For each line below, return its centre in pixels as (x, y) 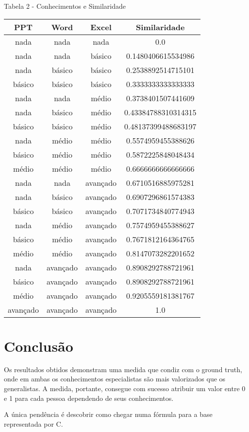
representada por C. (33, 423)
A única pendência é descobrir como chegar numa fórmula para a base (108, 414)
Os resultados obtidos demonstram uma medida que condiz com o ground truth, (123, 369)
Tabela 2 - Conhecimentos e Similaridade (65, 6)
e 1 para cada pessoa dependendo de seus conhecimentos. (89, 398)
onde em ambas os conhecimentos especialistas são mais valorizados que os (115, 379)
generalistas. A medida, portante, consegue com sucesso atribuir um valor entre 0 (125, 388)
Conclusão (39, 346)
